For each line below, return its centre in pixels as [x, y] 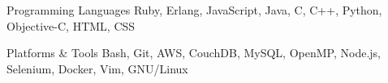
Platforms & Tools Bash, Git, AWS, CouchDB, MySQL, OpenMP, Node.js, [194, 53]
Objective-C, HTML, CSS [71, 25]
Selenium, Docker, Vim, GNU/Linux [97, 68]
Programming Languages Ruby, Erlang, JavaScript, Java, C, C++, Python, [194, 10]
